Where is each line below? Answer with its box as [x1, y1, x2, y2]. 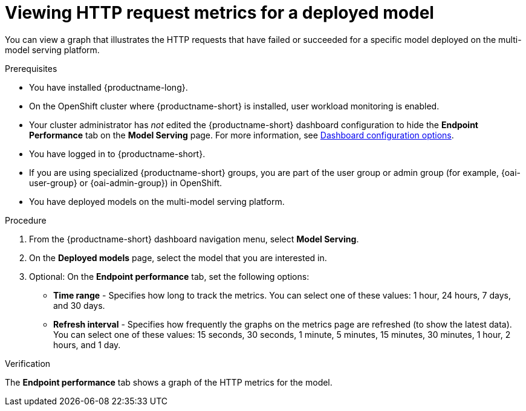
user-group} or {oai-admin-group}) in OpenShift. [29, 177, 222, 188]
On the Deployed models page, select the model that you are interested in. [29, 252, 327, 263]
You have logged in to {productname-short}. [29, 148, 206, 159]
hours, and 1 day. [53, 339, 121, 350]
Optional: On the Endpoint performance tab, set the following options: [29, 271, 310, 282]
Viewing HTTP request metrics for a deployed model [5, 2, 434, 23]
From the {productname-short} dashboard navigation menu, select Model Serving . [29, 233, 359, 244]
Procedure [5, 215, 47, 225]
